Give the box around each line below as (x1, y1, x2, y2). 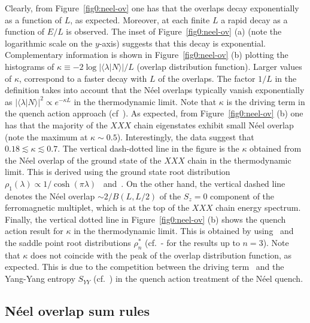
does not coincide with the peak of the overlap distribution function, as (31, 248, 291, 261)
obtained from (250, 142, 302, 155)
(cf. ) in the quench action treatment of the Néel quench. (93, 272, 303, 285)
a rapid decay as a (221, 13, 288, 26)
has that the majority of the (5, 118, 108, 131)
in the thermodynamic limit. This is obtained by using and (74, 224, 294, 237)
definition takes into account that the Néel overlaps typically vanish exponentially (5, 84, 305, 96)
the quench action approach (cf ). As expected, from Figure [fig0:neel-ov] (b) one (5, 107, 303, 119)
